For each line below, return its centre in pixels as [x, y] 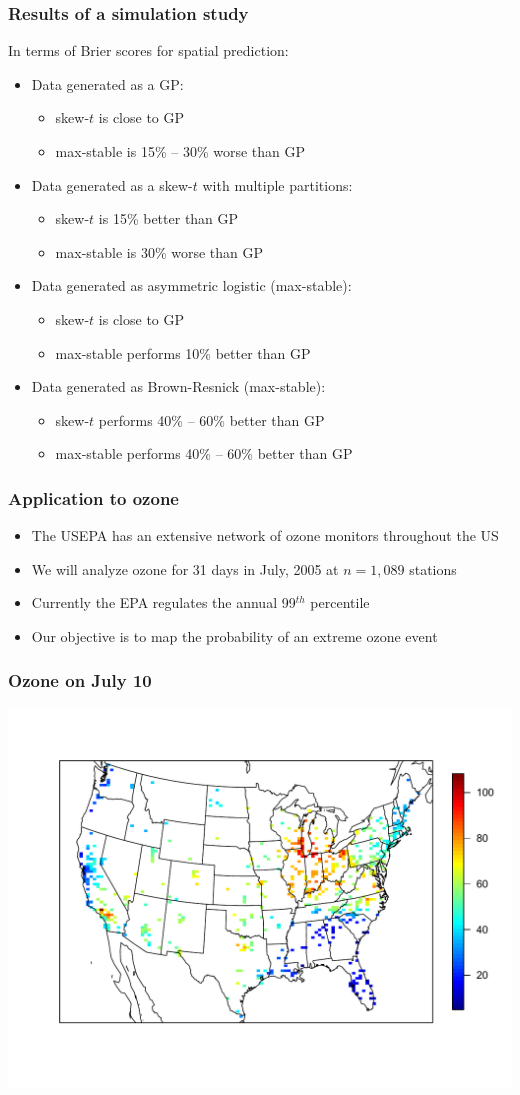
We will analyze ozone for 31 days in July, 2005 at [185, 568]
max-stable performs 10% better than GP [183, 352]
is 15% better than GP [168, 218]
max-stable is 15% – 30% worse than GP [180, 151]
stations [433, 568]
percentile [340, 602]
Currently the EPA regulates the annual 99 [163, 602]
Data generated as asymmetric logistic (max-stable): [191, 285]
